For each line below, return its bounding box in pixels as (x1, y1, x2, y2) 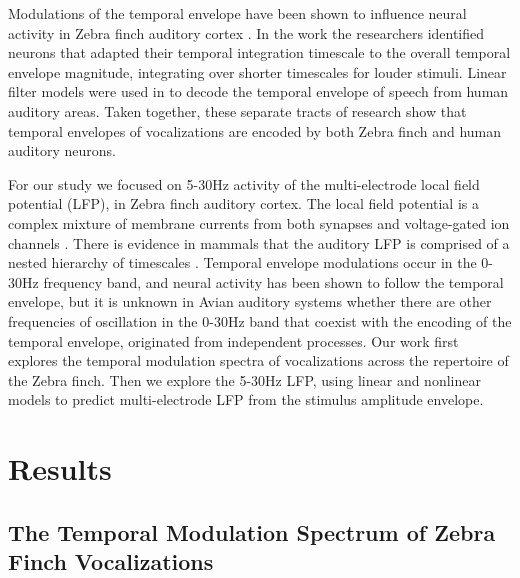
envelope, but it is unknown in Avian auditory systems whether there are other (8, 291, 492, 312)
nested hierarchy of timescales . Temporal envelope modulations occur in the (8, 252, 477, 273)
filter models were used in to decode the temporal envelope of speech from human (8, 81, 509, 102)
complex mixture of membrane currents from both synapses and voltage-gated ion (8, 212, 510, 233)
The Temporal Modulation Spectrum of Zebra (8, 516, 496, 547)
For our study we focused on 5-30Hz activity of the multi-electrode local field (8, 173, 480, 194)
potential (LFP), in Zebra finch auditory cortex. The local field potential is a (8, 193, 479, 214)
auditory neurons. (8, 140, 116, 161)
